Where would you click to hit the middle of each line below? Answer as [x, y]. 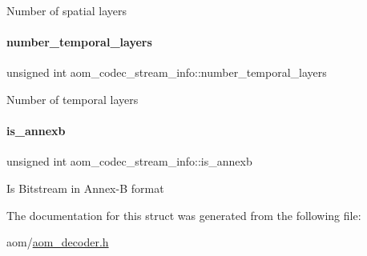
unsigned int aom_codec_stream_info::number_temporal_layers [167, 72]
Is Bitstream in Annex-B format [85, 188]
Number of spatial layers [67, 10]
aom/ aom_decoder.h [58, 242]
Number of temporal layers [73, 99]
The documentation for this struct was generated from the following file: [184, 215]
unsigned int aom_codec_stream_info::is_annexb [129, 161]
